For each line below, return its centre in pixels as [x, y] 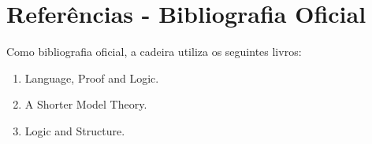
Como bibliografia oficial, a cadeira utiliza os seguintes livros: [154, 52]
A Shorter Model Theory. [86, 104]
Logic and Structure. [75, 130]
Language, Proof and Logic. [92, 78]
